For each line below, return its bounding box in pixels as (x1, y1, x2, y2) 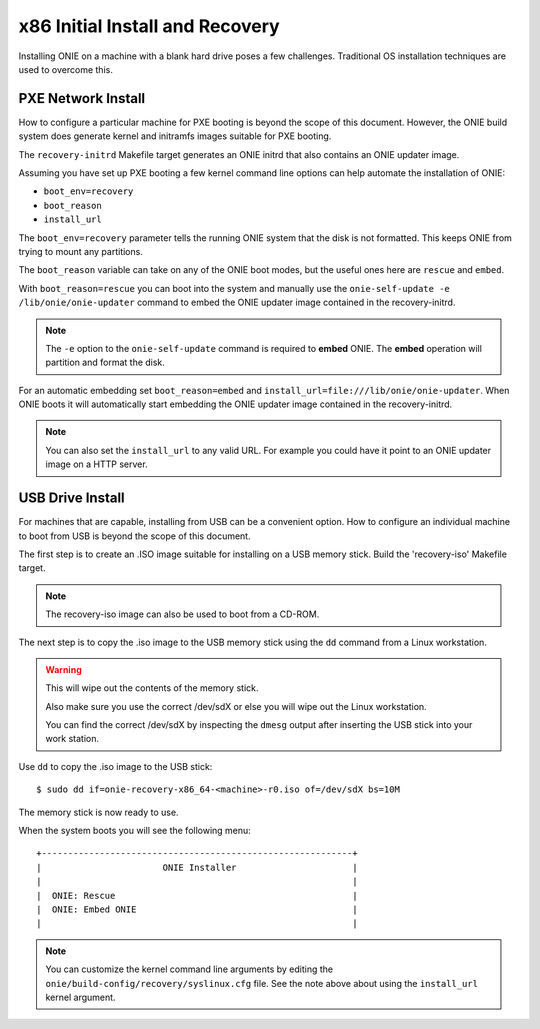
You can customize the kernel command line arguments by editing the (45, 963, 334, 975)
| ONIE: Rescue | (36, 890, 359, 901)
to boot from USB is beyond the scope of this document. (18, 530, 251, 542)
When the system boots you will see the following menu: (18, 825, 252, 837)
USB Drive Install (18, 490, 125, 507)
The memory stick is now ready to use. (18, 806, 179, 818)
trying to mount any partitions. (18, 245, 144, 257)
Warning (45, 663, 82, 675)
